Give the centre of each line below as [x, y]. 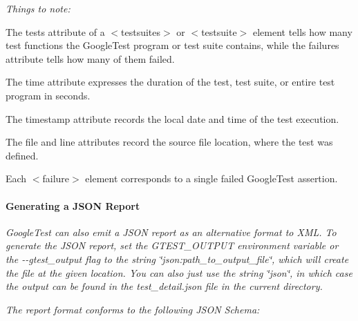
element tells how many [302, 31]
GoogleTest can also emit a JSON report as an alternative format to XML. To [171, 232]
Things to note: [38, 8]
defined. [22, 155]
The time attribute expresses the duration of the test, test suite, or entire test [170, 82]
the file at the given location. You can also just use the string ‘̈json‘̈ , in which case [179, 272]
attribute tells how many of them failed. [90, 58]
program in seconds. [48, 95]
